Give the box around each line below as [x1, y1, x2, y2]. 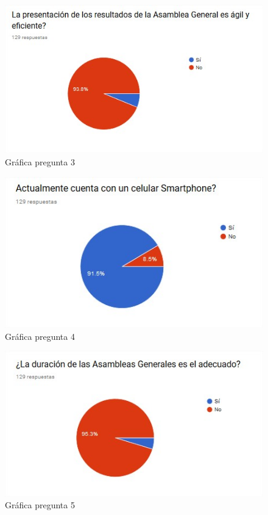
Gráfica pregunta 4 [5, 330, 75, 342]
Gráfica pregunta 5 [5, 499, 75, 511]
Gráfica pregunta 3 [5, 155, 75, 168]
